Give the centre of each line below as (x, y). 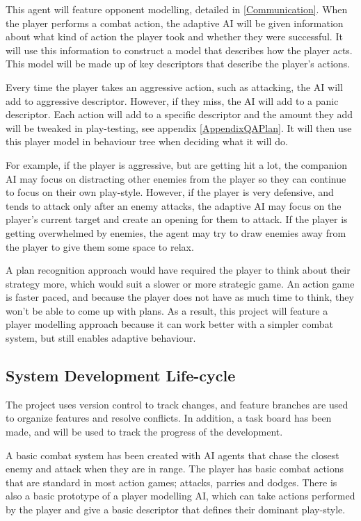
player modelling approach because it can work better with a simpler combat (169, 324)
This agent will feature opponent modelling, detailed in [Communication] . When (177, 9)
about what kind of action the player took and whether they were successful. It (174, 36)
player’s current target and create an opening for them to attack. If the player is (177, 219)
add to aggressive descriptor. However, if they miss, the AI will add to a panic (172, 100)
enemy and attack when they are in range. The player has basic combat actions (175, 469)
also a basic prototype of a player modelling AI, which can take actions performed (180, 496)
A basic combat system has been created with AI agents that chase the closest (173, 455)
